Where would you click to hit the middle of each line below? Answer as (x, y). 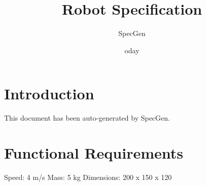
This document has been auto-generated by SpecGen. (87, 118)
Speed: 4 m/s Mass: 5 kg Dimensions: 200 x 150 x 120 (88, 177)
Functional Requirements (94, 153)
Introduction (49, 94)
